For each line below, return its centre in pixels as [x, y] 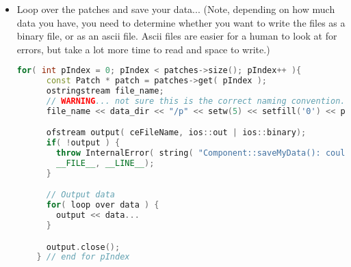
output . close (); [83, 247]
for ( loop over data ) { [103, 205]
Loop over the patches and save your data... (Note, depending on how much [176, 9]
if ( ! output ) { [83, 143]
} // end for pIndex [83, 257]
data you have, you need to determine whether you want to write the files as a [181, 22]
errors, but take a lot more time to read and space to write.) [143, 49]
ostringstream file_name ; [105, 91]
